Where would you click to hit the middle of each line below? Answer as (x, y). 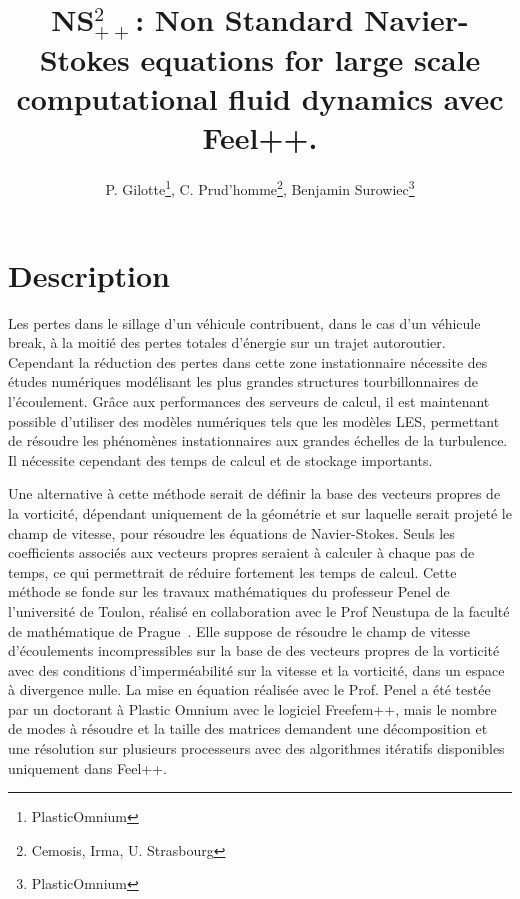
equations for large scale (310, 59)
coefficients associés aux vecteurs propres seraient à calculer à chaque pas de (241, 552)
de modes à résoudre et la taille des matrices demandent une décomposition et (248, 728)
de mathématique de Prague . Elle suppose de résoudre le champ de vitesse (239, 630)
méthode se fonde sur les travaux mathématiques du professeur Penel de (229, 591)
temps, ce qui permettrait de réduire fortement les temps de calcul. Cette (232, 571)
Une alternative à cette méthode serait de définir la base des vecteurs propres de (254, 493)
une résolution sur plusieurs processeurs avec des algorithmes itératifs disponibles (256, 748)
